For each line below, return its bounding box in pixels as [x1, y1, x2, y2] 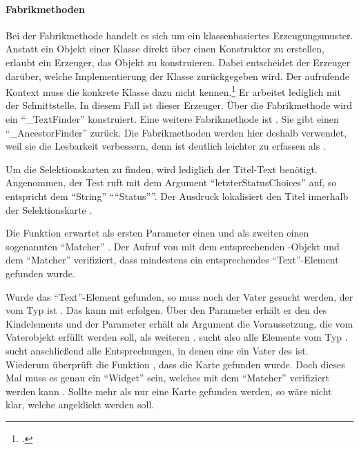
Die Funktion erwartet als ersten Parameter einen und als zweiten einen [6, 226, 309, 240]
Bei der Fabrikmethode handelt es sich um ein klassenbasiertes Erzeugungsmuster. [6, 28, 353, 42]
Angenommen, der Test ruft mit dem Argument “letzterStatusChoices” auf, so [6, 175, 337, 190]
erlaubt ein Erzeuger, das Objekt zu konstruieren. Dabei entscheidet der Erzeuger [6, 54, 351, 69]
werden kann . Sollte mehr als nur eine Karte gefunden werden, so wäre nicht [6, 383, 332, 398]
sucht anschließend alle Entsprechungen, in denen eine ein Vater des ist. [6, 343, 309, 357]
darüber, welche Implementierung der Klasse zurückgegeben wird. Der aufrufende [6, 68, 350, 83]
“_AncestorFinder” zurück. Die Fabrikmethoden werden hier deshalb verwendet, [6, 125, 347, 139]
